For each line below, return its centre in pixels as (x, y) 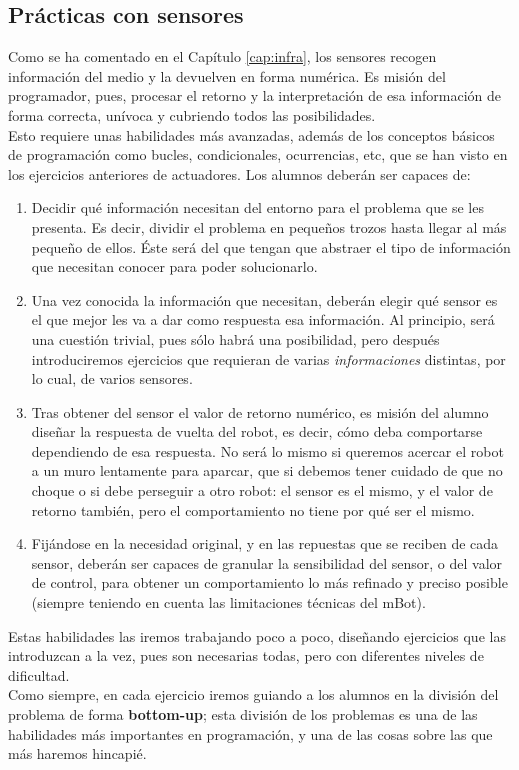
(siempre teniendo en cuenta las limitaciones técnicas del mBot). (228, 602)
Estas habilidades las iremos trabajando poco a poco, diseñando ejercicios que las (257, 635)
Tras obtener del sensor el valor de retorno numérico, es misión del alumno (260, 411)
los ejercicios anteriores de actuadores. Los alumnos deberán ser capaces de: (239, 173)
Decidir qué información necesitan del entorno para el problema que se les (257, 207)
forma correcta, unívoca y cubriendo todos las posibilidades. (192, 114)
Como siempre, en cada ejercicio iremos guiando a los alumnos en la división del (253, 694)
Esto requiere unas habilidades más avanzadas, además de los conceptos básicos (251, 134)
